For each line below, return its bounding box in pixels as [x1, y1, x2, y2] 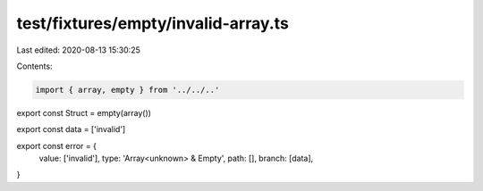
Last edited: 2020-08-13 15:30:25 [16, 45, 140, 55]
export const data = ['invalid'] [16, 124, 126, 135]
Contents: [16, 61, 53, 71]
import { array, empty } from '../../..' [35, 85, 220, 95]
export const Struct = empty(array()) [16, 107, 152, 118]
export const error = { [16, 140, 97, 151]
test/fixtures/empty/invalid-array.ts [16, 13, 290, 33]
